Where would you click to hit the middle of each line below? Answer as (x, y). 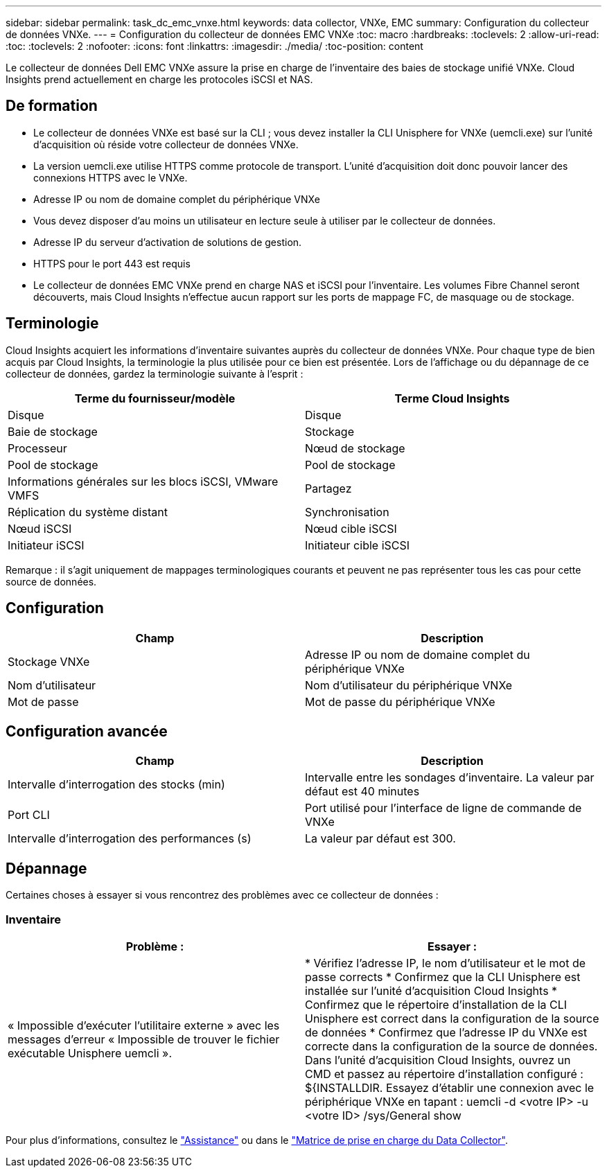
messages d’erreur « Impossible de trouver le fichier (144, 1039)
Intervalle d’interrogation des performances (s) (130, 839)
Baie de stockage (53, 431)
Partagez (328, 488)
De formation (52, 106)
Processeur (37, 448)
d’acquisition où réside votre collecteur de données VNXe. (166, 144)
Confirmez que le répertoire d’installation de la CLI (436, 1004)
